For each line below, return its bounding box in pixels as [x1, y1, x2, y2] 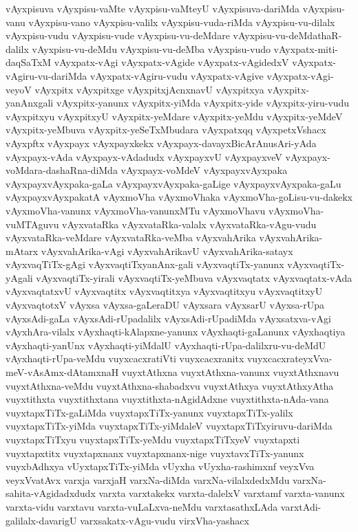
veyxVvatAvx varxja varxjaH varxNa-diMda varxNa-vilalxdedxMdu [6, 472, 290, 487]
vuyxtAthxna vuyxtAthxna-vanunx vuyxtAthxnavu [121, 365, 339, 379]
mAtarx [6, 243, 39, 258]
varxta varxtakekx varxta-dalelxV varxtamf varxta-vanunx [98, 486, 345, 500]
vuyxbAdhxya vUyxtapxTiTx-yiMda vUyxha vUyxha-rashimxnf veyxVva [6, 459, 315, 474]
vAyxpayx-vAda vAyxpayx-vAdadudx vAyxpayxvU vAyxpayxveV [6, 149, 282, 164]
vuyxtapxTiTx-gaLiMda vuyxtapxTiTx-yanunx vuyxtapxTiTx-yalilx [6, 405, 293, 419]
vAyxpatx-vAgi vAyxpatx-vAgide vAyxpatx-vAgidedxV [54, 55, 289, 69]
